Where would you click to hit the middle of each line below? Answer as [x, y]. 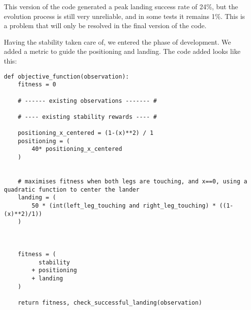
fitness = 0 [37, 85]
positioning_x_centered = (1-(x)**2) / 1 [85, 133]
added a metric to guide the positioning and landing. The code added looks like [122, 51]
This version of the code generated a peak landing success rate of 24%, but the [121, 6]
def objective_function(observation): [67, 76]
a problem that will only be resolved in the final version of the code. [105, 25]
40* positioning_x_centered [77, 149]
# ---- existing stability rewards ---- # [87, 117]
